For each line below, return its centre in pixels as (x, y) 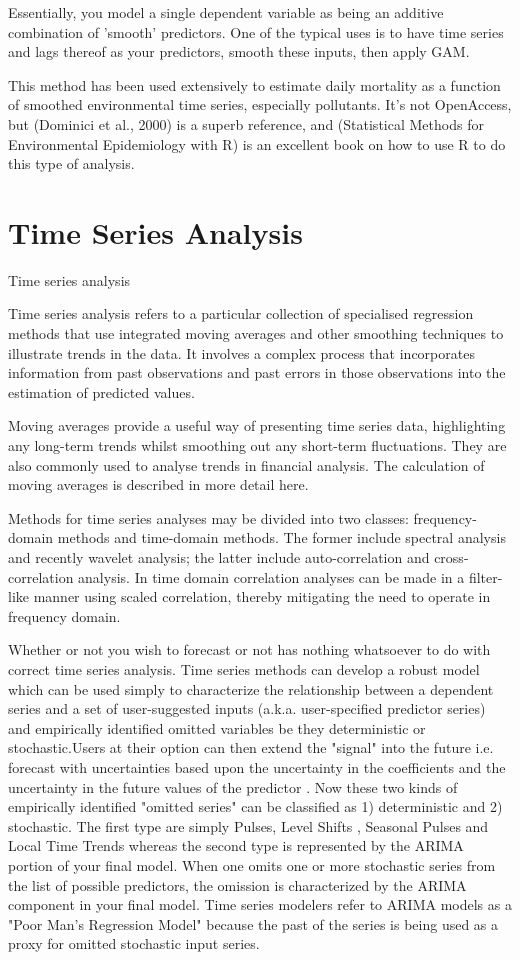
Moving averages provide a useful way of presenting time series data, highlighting (257, 425)
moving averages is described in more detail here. (158, 484)
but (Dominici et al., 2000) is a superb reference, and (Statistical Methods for (246, 123)
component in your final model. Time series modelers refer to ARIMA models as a (260, 904)
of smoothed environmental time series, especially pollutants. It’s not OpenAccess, (260, 104)
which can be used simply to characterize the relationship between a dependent (251, 688)
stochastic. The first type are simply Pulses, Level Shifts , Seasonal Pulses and (248, 825)
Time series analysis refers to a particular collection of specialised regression (241, 313)
